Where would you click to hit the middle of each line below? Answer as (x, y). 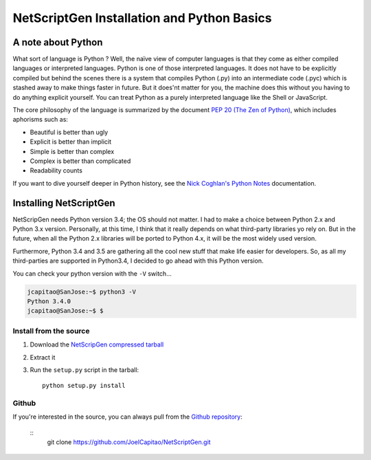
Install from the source (51, 331)
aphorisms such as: (41, 120)
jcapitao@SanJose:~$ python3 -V (82, 292)
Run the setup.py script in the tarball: (85, 370)
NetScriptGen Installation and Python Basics (142, 18)
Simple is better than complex (72, 151)
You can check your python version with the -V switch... (92, 273)
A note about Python (58, 42)
